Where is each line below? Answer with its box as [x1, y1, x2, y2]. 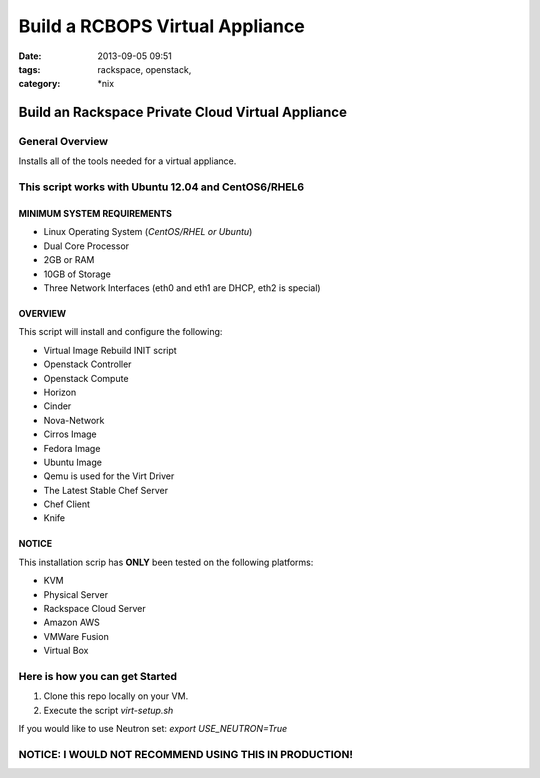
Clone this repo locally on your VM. [43, 690, 189, 702]
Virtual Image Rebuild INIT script [43, 344, 177, 356]
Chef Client [43, 498, 90, 510]
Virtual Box [43, 645, 89, 657]
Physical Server [43, 588, 109, 600]
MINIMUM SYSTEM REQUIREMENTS [18, 208, 172, 220]
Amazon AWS [43, 616, 100, 629]
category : [18, 78, 61, 90]
